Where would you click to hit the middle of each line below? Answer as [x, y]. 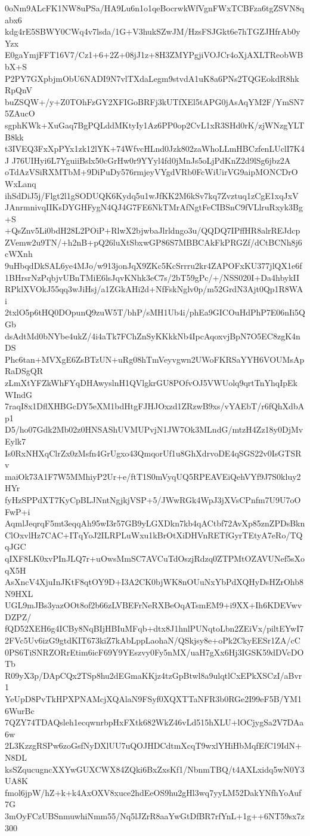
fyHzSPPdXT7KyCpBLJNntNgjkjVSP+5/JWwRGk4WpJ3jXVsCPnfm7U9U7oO [153, 499]
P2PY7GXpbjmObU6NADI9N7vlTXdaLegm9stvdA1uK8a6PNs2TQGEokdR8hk [152, 78]
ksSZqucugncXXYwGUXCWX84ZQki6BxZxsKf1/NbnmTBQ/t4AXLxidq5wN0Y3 [155, 769]
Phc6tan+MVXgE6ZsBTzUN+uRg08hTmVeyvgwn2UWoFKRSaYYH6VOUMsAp [155, 359]
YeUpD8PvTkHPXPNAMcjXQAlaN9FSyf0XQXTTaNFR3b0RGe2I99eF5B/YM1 [153, 699]
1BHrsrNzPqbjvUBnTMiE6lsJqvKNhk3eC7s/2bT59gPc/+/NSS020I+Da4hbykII [152, 277]
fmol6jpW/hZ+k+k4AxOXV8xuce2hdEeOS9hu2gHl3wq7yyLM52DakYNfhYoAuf [153, 792]
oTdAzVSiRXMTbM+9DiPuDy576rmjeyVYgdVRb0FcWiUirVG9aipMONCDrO [151, 172]
